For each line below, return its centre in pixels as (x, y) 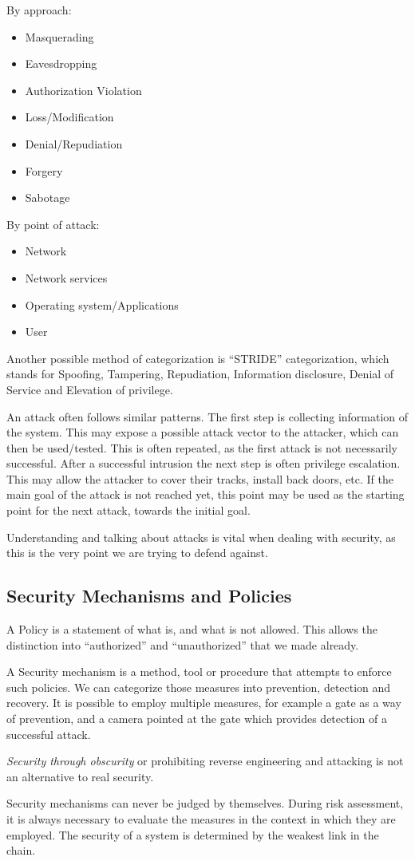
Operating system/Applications (102, 304)
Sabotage (47, 197)
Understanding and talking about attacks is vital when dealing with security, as (201, 537)
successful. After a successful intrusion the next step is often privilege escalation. (204, 463)
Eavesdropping (61, 63)
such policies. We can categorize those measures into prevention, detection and (199, 687)
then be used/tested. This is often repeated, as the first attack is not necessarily (202, 447)
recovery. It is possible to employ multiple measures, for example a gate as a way (204, 703)
